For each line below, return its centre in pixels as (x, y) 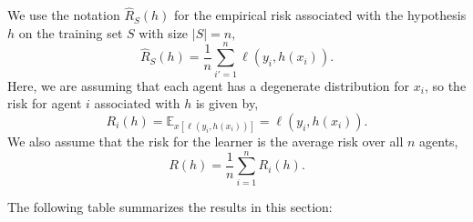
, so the (445, 85)
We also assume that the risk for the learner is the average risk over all (206, 141)
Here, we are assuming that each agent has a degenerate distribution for (209, 85)
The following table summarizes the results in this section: (170, 206)
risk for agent (45, 103)
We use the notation (64, 15)
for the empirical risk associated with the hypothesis (320, 15)
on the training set (71, 32)
